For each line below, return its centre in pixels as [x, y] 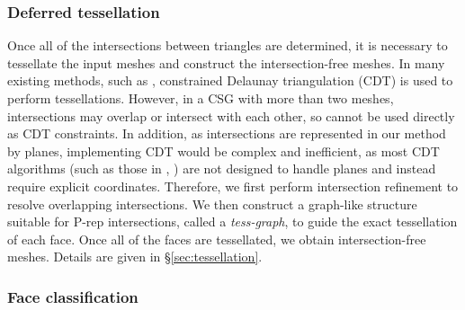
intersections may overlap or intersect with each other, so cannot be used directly [231, 115]
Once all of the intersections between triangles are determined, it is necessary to [228, 45]
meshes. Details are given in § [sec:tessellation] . [135, 257]
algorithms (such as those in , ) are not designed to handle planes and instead [222, 168]
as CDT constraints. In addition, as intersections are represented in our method [227, 133]
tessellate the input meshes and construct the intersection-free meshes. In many [226, 62]
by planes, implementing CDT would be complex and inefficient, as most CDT [224, 151]
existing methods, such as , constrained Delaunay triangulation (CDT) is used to [230, 80]
